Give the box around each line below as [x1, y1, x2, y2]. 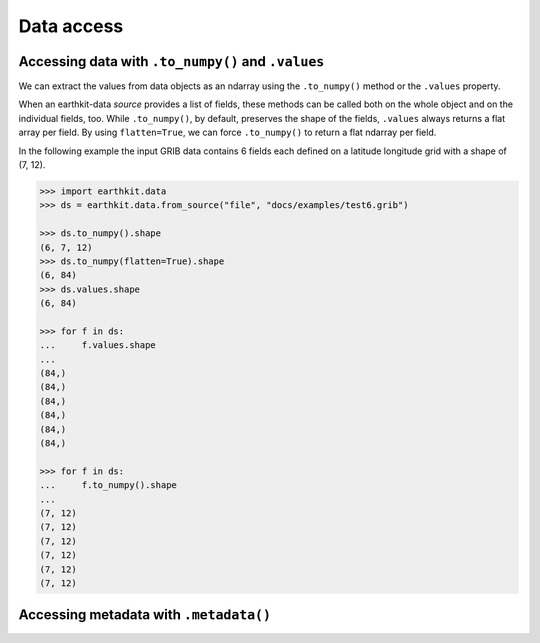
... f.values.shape [39, 340, 157, 351]
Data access [18, 15, 124, 37]
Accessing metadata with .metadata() [18, 606, 272, 624]
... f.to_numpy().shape [39, 480, 177, 491]
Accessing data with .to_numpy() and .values [18, 53, 325, 70]
